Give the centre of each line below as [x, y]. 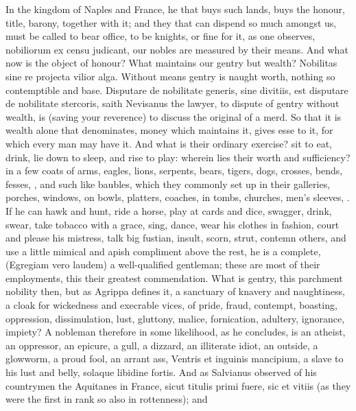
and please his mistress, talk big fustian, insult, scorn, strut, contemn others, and [176, 238]
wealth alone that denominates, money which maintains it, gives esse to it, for [169, 130]
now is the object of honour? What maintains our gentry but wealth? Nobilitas [171, 63]
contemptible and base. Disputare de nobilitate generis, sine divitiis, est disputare [177, 90]
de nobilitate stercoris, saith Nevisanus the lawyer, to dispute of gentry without [173, 103]
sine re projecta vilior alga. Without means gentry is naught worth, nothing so [170, 76]
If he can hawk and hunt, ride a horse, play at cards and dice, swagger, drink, [169, 210]
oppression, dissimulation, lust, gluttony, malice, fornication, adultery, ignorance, [175, 318]
